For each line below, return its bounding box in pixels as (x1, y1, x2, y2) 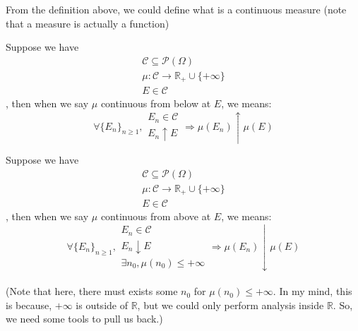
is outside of (76, 297, 128, 312)
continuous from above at (100, 209, 211, 224)
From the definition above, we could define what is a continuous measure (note (6, 2, 347, 16)
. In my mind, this (273, 284, 352, 299)
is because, (6, 297, 52, 312)
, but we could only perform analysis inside (137, 297, 324, 312)
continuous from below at (100, 96, 211, 111)
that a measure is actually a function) (6, 16, 169, 30)
